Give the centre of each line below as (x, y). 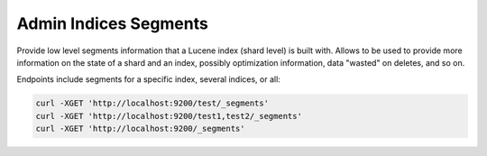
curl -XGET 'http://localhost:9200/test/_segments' (152, 103)
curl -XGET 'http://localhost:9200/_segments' (140, 129)
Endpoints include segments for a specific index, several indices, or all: (149, 79)
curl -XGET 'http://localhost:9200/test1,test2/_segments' (169, 116)
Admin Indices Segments (113, 23)
